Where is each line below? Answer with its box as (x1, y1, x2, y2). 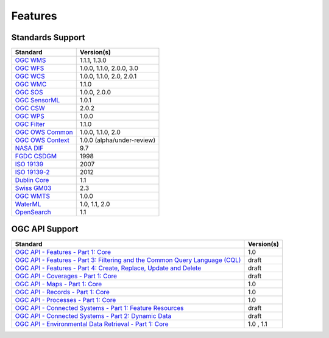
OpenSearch (15, 208, 51, 216)
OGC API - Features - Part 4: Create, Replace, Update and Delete (15, 264, 202, 272)
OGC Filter (15, 120, 45, 129)
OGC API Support (11, 224, 79, 234)
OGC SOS (15, 88, 43, 97)
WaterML (15, 200, 41, 208)
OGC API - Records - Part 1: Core (15, 287, 110, 296)
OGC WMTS (15, 192, 50, 200)
